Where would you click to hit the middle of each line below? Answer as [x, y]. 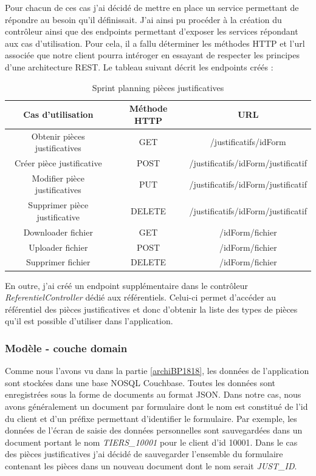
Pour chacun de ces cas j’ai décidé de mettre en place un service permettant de [152, 7]
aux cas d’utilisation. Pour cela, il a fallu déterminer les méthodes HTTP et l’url [155, 43]
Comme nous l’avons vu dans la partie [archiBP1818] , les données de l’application [157, 371]
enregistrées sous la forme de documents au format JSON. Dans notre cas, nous [153, 394]
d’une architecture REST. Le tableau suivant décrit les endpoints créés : [139, 66]
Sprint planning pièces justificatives [158, 87]
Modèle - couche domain [66, 348]
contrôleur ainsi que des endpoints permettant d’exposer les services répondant [152, 31]
